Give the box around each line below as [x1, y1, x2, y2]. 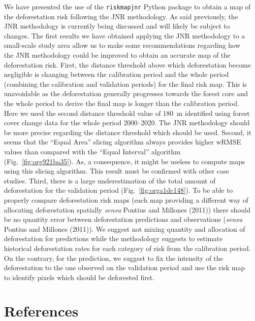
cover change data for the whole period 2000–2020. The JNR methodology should [4, 117, 250, 128]
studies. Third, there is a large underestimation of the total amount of [4, 175, 216, 185]
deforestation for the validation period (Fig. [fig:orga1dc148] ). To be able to [4, 185, 233, 195]
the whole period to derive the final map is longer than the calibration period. [4, 98, 239, 108]
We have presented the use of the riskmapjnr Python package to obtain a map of [4, 1, 251, 11]
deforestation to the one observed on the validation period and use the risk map [4, 262, 245, 273]
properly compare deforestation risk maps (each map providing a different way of [4, 194, 249, 205]
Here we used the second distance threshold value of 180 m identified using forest [4, 107, 250, 118]
